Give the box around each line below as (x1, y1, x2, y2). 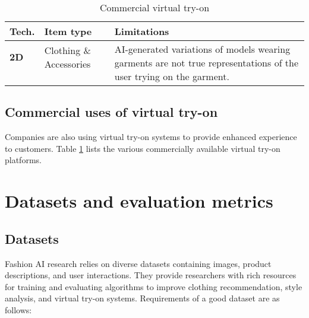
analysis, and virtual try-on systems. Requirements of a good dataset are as (5, 292, 280, 304)
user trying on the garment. (114, 69, 229, 83)
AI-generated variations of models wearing (114, 42, 291, 56)
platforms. (5, 154, 42, 166)
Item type (44, 24, 92, 38)
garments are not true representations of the (114, 56, 299, 69)
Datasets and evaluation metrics (5, 189, 273, 213)
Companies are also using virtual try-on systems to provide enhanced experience (5, 131, 297, 143)
